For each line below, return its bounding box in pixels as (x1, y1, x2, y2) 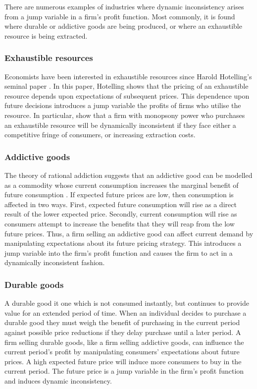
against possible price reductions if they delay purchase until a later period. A (4, 327, 241, 337)
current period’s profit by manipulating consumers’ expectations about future (4, 346, 240, 357)
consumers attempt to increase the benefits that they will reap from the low (4, 218, 235, 228)
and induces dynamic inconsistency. (4, 375, 112, 386)
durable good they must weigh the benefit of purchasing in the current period (4, 317, 240, 328)
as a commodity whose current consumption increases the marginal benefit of (4, 179, 239, 190)
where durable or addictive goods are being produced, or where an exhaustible (4, 21, 242, 31)
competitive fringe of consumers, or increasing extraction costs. (4, 129, 196, 140)
